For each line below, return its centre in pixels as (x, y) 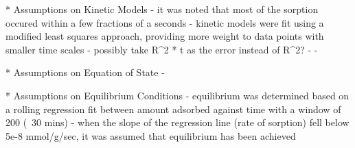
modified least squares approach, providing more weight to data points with (165, 36)
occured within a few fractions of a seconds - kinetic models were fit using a (165, 22)
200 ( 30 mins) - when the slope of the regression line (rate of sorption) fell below (177, 122)
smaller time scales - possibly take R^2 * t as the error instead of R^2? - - (162, 49)
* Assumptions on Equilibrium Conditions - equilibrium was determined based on (177, 95)
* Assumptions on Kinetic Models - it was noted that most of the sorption (162, 9)
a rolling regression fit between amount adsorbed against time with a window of (173, 109)
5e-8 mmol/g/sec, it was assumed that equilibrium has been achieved (151, 135)
